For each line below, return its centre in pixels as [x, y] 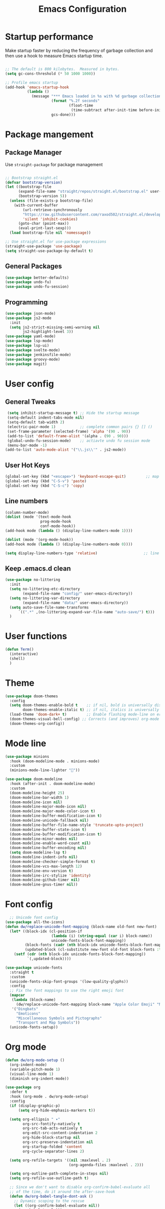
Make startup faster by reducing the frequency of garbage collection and [79, 50]
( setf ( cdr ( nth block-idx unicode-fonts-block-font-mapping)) [80, 954]
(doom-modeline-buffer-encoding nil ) [48, 848]
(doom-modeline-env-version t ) [41, 871]
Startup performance [49, 37]
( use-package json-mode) [30, 313]
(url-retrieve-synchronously [53, 210]
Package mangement [49, 134]
